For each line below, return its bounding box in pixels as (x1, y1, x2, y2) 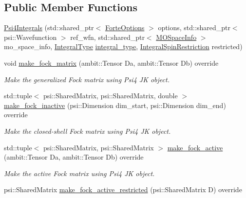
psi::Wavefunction (4, 32, 57, 42)
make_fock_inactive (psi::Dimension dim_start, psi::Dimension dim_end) (4, 100, 226, 110)
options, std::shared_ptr (158, 22, 230, 33)
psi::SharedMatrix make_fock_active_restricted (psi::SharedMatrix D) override (4, 184, 242, 195)
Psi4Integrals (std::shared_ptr (4, 22, 94, 33)
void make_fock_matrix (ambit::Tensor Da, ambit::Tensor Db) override (4, 57, 219, 68)
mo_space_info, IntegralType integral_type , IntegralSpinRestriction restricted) (4, 41, 243, 52)
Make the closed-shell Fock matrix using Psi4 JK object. (4, 126, 171, 136)
